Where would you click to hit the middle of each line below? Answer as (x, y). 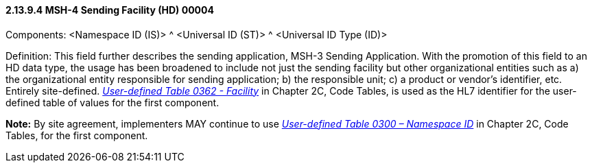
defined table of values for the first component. (113, 102)
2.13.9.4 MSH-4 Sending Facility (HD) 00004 (110, 10)
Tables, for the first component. (77, 135)
